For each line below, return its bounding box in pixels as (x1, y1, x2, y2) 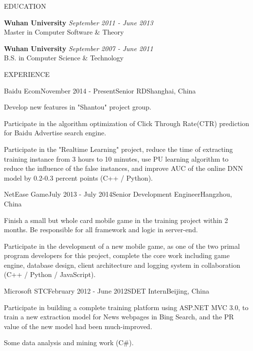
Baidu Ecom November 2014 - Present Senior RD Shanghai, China (4, 85, 196, 95)
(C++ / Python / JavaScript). (4, 269, 96, 279)
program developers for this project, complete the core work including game (4, 250, 230, 260)
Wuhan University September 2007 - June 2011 (4, 43, 153, 53)
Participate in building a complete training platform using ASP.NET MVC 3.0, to (4, 302, 249, 312)
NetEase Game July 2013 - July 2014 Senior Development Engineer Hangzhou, (4, 189, 232, 199)
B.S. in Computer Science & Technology (4, 53, 124, 63)
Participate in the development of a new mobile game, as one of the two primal (4, 240, 240, 251)
